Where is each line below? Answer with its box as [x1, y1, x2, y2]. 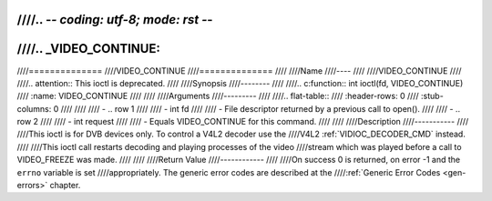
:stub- [420, 91, 444, 102]
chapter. [49, 180, 81, 191]
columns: [16, 103, 52, 114]
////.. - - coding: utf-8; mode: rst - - [16, 12, 213, 27]
